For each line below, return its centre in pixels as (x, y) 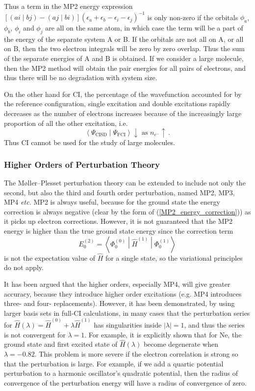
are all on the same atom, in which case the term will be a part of (144, 28)
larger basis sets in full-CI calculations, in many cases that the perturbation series (127, 313)
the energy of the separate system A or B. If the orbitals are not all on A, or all (124, 39)
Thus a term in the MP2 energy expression (68, 6)
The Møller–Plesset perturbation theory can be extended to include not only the (125, 183)
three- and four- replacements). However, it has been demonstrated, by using (119, 303)
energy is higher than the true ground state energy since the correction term (119, 231)
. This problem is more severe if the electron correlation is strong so (136, 354)
